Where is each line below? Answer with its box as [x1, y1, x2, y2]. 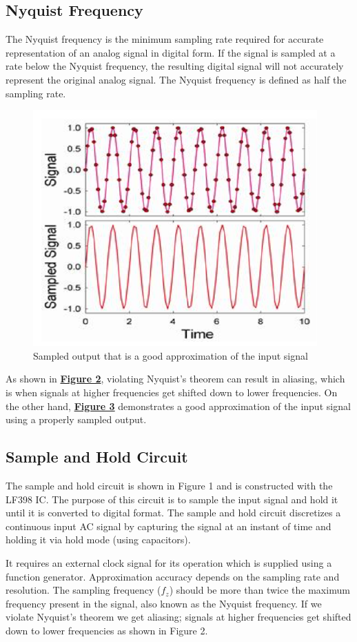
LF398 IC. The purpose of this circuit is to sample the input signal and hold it [6, 492, 338, 506]
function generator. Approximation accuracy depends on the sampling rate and [6, 569, 340, 583]
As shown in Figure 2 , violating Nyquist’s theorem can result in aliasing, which [6, 371, 345, 386]
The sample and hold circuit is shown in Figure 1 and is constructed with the [6, 478, 333, 492]
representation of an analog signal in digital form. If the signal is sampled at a [6, 45, 336, 59]
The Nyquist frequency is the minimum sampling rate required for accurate [6, 32, 324, 46]
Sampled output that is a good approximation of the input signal [33, 348, 308, 362]
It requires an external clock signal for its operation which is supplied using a [6, 555, 332, 570]
